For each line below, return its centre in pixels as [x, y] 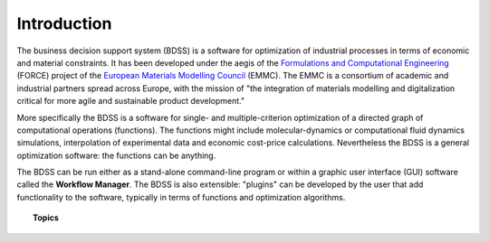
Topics [46, 218]
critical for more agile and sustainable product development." [131, 101]
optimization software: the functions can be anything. [116, 155]
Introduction [64, 23]
